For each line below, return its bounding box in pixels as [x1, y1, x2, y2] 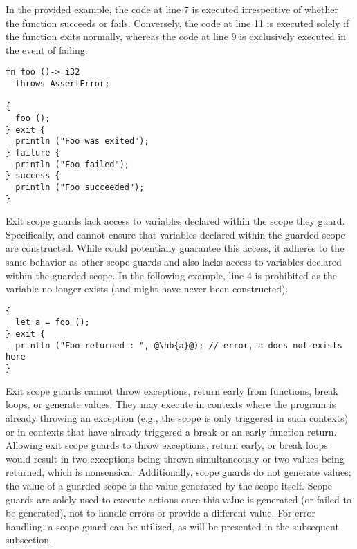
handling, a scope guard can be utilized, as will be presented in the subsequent [6, 519, 339, 533]
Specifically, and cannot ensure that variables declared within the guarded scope [6, 227, 345, 241]
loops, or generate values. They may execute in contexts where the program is [6, 397, 336, 411]
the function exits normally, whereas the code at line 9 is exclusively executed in [6, 29, 346, 44]
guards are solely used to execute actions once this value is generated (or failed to [6, 492, 351, 506]
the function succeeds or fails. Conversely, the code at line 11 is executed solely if [6, 15, 349, 30]
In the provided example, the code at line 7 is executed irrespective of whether [6, 2, 338, 16]
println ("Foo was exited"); [15, 136, 149, 147]
